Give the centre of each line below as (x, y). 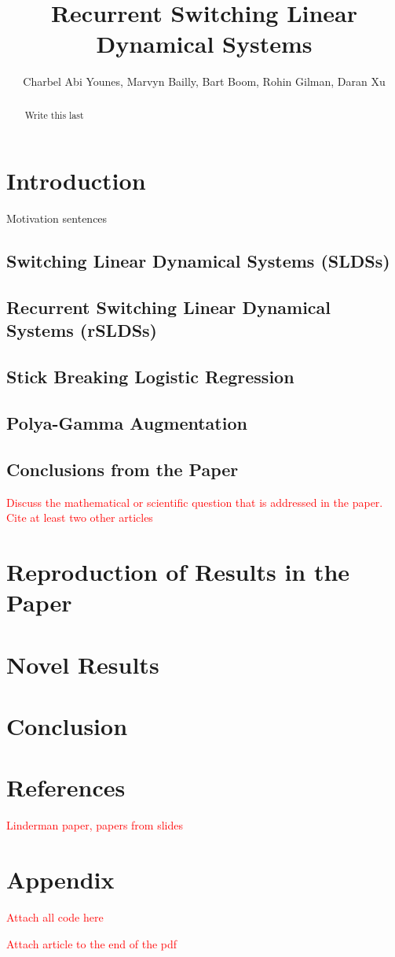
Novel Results (83, 664)
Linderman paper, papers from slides (95, 825)
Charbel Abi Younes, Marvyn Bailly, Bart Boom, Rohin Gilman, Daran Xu (204, 81)
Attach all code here (55, 916)
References (66, 787)
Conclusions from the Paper (123, 469)
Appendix (60, 879)
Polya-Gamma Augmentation (127, 423)
